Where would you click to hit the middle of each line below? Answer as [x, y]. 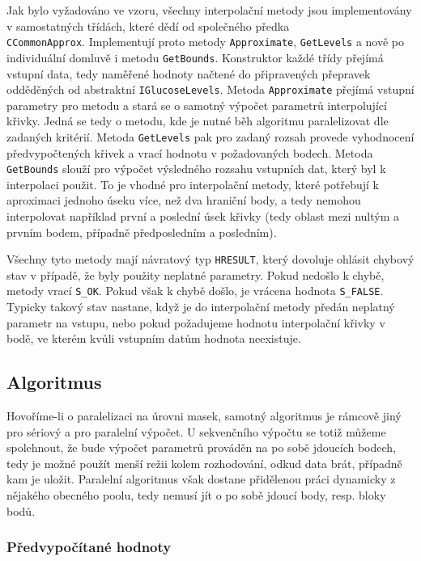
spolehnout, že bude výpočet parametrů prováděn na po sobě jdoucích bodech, [201, 447]
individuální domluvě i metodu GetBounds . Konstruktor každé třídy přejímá [195, 57]
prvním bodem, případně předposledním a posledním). [142, 232]
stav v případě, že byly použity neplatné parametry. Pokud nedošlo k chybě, [196, 274]
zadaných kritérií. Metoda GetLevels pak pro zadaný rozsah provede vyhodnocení [210, 136]
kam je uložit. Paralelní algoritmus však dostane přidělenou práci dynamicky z [201, 479]
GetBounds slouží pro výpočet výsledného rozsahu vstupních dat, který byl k [196, 169]
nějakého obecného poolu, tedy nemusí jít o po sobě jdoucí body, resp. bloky [196, 495]
